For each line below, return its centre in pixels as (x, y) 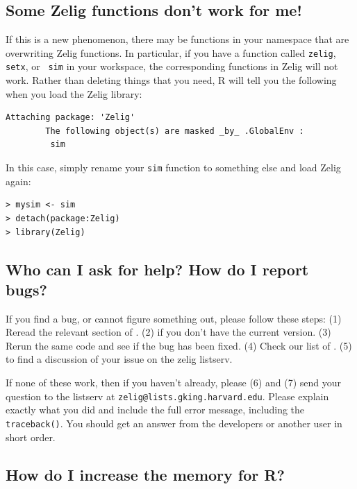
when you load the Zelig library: (74, 93)
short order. (31, 437)
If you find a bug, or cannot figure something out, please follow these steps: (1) (174, 318)
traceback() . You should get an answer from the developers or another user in (174, 423)
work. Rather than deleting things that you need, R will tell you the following (171, 80)
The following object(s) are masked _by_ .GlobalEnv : (175, 131)
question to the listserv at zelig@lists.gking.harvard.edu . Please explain (167, 396)
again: (18, 181)
